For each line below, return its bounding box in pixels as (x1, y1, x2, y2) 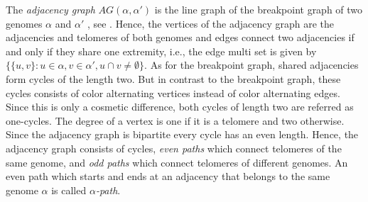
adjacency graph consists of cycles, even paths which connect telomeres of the (6, 140, 342, 155)
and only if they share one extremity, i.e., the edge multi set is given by (6, 43, 317, 58)
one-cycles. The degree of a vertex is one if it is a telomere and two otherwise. (6, 113, 345, 128)
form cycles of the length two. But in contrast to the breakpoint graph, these (6, 71, 341, 86)
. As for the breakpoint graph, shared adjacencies (144, 57, 359, 72)
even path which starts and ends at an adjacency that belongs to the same (6, 169, 330, 184)
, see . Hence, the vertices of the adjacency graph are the (87, 16, 335, 30)
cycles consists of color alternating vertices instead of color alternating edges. (6, 85, 340, 100)
